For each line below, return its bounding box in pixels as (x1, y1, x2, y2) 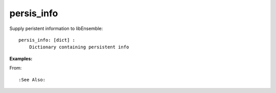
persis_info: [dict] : (18, 37, 76, 43)
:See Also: (18, 77, 46, 82)
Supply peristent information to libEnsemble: (9, 25, 103, 32)
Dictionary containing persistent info (29, 44, 129, 50)
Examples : (9, 55, 33, 61)
